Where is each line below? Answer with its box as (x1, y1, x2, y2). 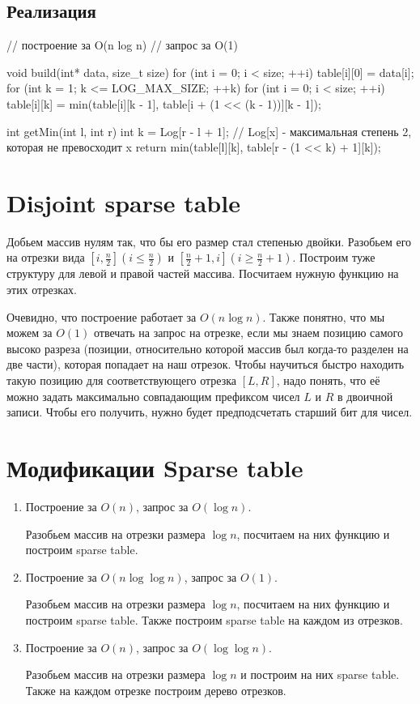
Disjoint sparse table (6, 186, 240, 219)
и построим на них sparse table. (240, 666, 400, 683)
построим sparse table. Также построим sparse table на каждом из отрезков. (25, 611, 403, 628)
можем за (6, 324, 53, 341)
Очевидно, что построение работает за (6, 308, 197, 325)
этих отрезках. (6, 281, 77, 298)
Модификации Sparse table (6, 451, 303, 484)
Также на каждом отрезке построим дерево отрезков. (25, 681, 286, 698)
